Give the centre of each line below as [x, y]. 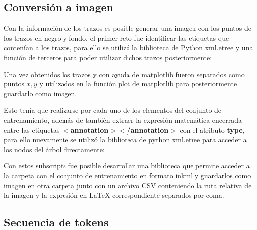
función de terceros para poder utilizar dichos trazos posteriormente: [108, 57]
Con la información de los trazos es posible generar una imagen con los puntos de [128, 28]
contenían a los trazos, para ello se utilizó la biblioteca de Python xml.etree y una [128, 47]
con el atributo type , [212, 129]
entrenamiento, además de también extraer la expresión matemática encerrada [123, 119]
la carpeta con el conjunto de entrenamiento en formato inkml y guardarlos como [128, 175]
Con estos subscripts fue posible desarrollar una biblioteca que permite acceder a [127, 166]
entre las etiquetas [32, 129]
